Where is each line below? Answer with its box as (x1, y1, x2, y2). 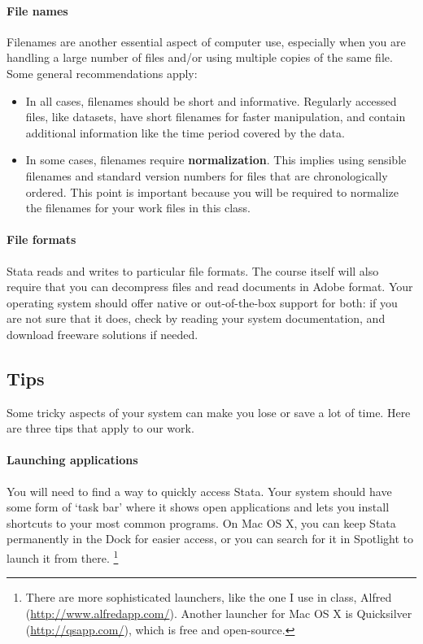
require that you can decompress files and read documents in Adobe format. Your (7, 278, 413, 295)
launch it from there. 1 (7, 547, 119, 566)
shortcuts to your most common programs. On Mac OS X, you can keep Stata (7, 514, 396, 531)
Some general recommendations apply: (7, 64, 198, 81)
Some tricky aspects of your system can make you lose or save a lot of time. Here (7, 403, 411, 420)
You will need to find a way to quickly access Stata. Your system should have (7, 482, 392, 499)
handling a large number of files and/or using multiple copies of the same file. (7, 49, 393, 66)
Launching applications (7, 451, 138, 468)
